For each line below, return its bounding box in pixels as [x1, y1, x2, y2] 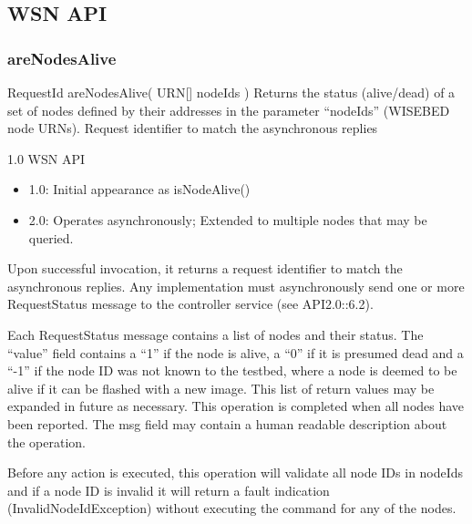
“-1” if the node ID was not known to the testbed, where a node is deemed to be [7, 361, 457, 380]
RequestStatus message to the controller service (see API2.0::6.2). [7, 294, 374, 313]
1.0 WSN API [7, 149, 85, 168]
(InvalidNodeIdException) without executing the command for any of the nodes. [7, 498, 457, 518]
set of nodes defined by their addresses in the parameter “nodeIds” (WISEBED [7, 100, 450, 119]
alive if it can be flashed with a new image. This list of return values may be [7, 378, 435, 397]
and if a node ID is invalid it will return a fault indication [7, 480, 330, 499]
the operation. [7, 432, 87, 451]
